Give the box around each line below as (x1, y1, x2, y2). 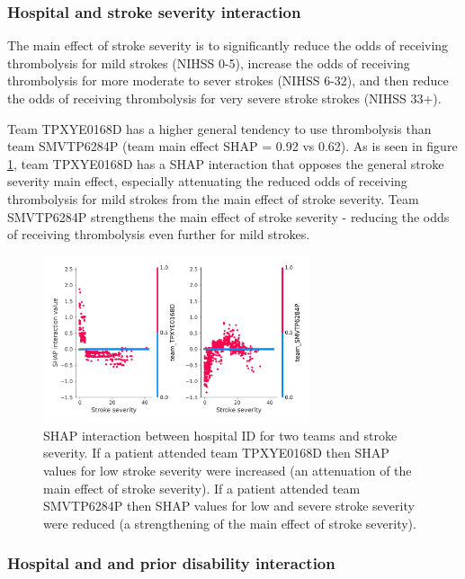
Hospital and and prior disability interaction (7, 552, 335, 575)
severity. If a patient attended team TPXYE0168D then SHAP (43, 443, 389, 462)
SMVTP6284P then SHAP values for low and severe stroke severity (43, 496, 415, 515)
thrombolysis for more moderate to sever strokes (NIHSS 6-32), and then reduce (7, 71, 449, 90)
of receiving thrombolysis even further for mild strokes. (7, 225, 310, 244)
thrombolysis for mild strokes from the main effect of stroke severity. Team (7, 189, 419, 208)
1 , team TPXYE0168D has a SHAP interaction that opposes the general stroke (7, 154, 444, 173)
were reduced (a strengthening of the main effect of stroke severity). (43, 513, 416, 532)
